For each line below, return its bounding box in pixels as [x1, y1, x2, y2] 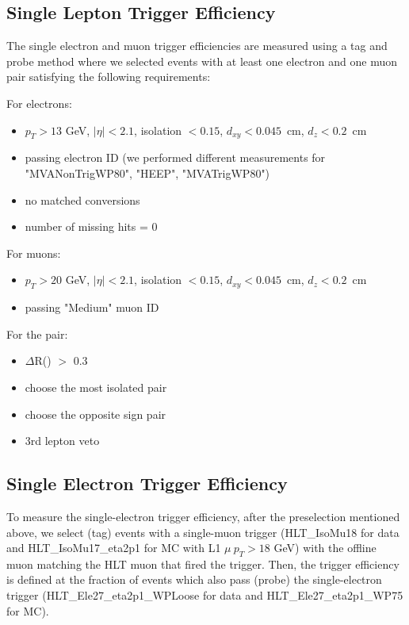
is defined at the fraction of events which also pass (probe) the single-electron [6, 571, 382, 588]
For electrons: [6, 94, 72, 111]
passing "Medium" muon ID [25, 299, 159, 316]
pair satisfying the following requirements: [6, 68, 211, 85]
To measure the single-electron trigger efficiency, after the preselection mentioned [6, 508, 400, 524]
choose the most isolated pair [25, 378, 167, 395]
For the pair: [6, 325, 68, 342]
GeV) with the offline [273, 539, 377, 556]
